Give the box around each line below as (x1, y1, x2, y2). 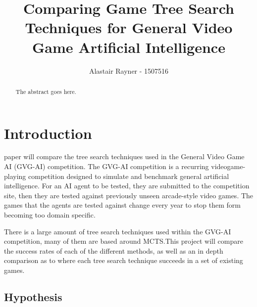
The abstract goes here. (15, 87, 76, 95)
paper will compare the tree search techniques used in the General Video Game (4, 151, 245, 162)
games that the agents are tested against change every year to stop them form (4, 200, 241, 210)
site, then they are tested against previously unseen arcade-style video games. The (4, 190, 254, 200)
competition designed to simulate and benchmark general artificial (28, 171, 229, 181)
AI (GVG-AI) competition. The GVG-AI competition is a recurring (4, 161, 209, 172)
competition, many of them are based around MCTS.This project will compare (4, 236, 243, 246)
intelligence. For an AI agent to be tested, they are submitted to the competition (4, 180, 250, 191)
